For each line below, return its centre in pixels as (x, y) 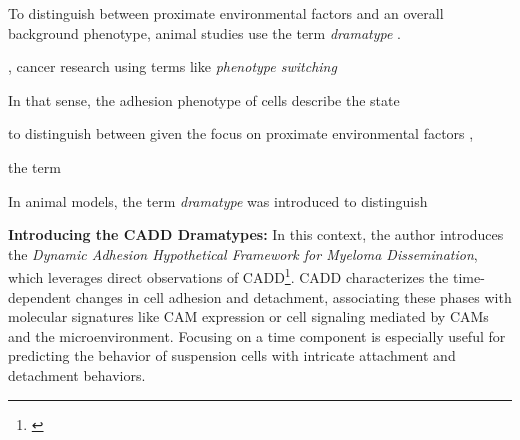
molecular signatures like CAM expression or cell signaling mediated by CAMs (248, 316)
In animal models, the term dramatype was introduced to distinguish (218, 200)
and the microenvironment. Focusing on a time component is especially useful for (257, 335)
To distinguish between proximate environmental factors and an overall (226, 13)
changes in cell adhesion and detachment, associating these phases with (293, 296)
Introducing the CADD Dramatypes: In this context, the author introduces (256, 234)
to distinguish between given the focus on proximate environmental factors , (241, 133)
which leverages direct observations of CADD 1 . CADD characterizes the (228, 275)
